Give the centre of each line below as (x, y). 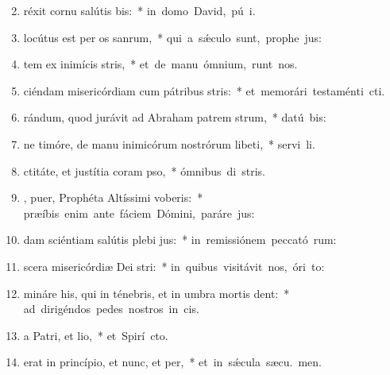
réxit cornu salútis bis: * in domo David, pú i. (139, 10)
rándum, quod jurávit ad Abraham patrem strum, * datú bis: (175, 117)
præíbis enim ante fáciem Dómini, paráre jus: (139, 213)
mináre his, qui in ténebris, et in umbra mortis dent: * (156, 293)
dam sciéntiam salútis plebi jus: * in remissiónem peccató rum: (180, 240)
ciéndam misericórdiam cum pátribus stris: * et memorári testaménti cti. (204, 90)
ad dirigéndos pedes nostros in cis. (111, 309)
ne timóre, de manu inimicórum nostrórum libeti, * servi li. (169, 143)
